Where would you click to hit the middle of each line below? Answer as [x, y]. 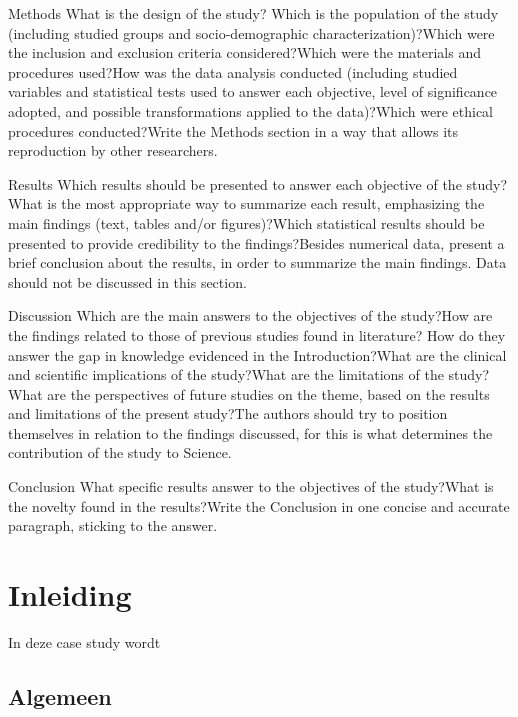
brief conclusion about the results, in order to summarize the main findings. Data [257, 262]
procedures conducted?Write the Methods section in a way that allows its [233, 130]
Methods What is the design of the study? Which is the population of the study [253, 13]
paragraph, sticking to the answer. [113, 525]
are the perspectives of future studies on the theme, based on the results [268, 393]
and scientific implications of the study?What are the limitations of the [226, 374]
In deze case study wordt [84, 641]
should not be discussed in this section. [127, 281]
